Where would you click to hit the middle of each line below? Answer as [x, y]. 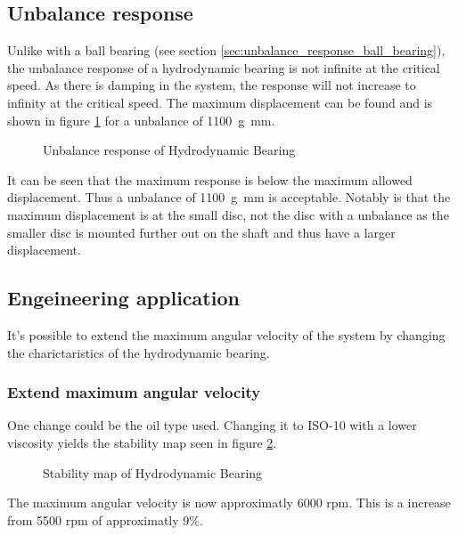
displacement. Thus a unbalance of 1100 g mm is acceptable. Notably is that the [229, 197]
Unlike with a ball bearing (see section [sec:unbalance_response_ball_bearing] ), [226, 50]
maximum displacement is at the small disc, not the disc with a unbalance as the [228, 214]
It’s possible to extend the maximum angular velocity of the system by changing [226, 334]
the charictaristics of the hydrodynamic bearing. [139, 352]
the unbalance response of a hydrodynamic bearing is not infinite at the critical [224, 67]
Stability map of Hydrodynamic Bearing [153, 472]
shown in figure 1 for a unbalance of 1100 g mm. [141, 120]
